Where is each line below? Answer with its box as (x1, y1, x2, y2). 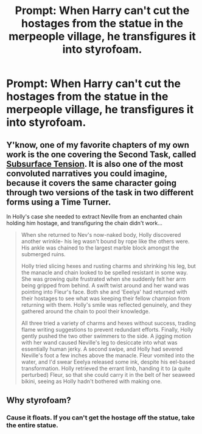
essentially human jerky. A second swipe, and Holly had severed (21, 345, 183, 352)
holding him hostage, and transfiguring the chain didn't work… (6, 220, 163, 226)
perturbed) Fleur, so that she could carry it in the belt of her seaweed (21, 371, 195, 378)
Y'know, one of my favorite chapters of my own (6, 139, 190, 150)
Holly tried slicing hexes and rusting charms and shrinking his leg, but (21, 262, 196, 270)
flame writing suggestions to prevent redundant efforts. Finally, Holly (21, 326, 193, 333)
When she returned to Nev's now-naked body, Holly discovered (21, 231, 181, 238)
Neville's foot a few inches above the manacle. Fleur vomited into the (21, 352, 195, 359)
